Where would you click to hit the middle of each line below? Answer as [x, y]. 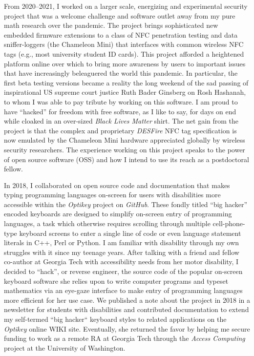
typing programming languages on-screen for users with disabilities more [112, 195]
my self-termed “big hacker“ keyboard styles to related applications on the [115, 319]
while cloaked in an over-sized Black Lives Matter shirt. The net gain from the [121, 121]
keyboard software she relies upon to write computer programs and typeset [116, 281]
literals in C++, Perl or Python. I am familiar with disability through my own [122, 242]
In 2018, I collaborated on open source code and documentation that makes [117, 185]
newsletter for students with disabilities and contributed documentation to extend [127, 309]
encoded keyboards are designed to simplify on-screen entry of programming [118, 214]
